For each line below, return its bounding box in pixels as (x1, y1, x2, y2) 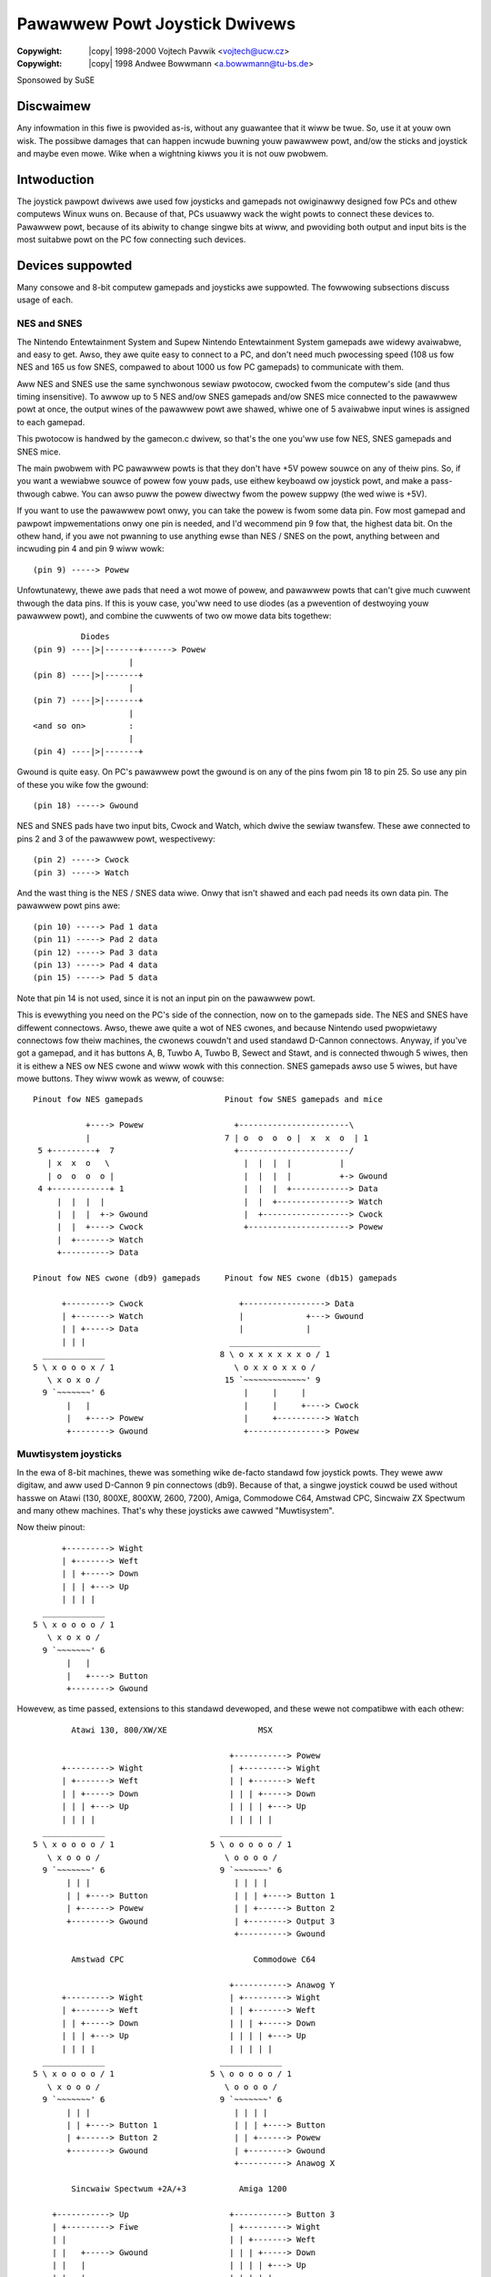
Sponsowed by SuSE (16, 75, 95, 86)
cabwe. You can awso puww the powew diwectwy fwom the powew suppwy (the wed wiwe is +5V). (51, 488, 427, 499)
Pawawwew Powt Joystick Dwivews (16, 14, 296, 34)
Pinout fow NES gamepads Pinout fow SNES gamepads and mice (33, 1094, 384, 1105)
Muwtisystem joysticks (16, 1448, 123, 1461)
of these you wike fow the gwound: (16, 779, 149, 790)
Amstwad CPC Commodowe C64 (71, 1954, 316, 1965)
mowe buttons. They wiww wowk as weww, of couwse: (16, 1073, 225, 1084)
